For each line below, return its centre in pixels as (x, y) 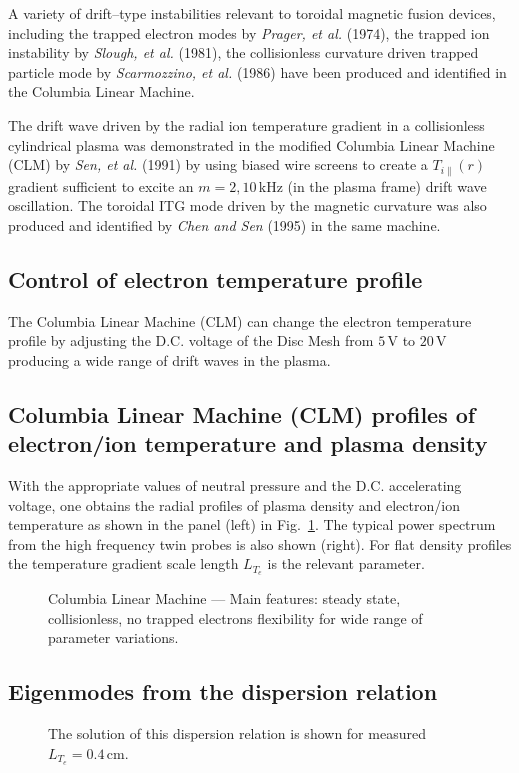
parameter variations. (113, 637)
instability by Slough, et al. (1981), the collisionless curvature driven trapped (243, 52)
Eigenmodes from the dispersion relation (223, 691)
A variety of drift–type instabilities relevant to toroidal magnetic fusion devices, (252, 13)
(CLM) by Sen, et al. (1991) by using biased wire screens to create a (218, 164)
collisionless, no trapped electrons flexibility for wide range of (235, 617)
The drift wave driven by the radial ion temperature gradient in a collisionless (246, 124)
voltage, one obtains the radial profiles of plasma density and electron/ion (234, 504)
